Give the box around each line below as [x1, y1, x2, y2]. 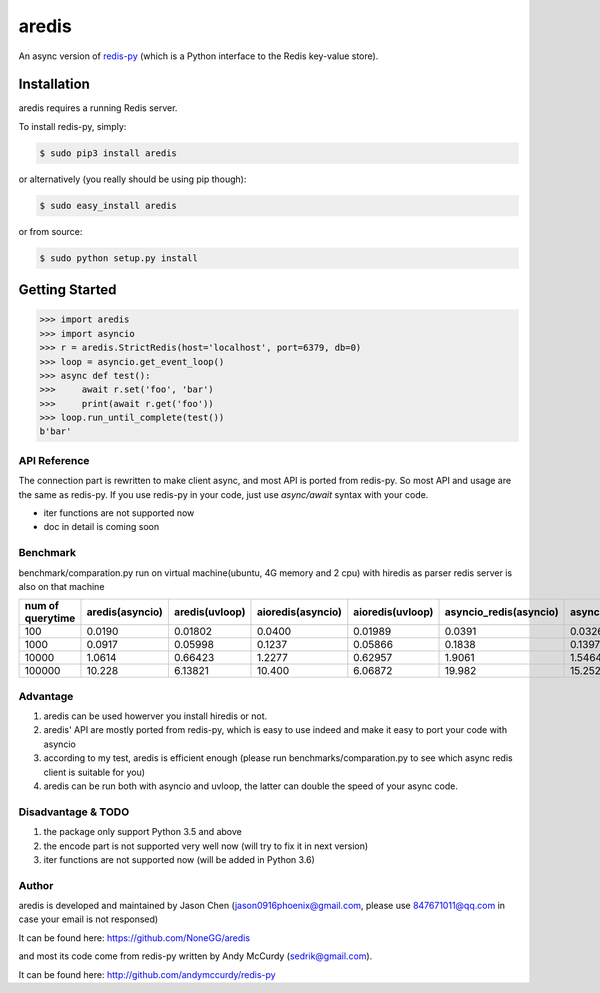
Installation [18, 76, 90, 93]
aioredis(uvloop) [353, 605, 434, 619]
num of [24, 599, 60, 613]
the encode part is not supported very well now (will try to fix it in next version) [43, 840, 369, 852]
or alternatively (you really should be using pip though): [18, 173, 247, 185]
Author [18, 878, 54, 892]
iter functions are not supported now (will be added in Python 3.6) [43, 853, 315, 865]
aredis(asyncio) [86, 605, 164, 619]
